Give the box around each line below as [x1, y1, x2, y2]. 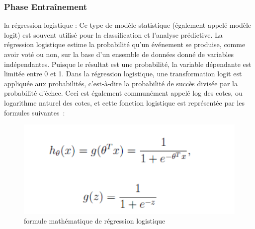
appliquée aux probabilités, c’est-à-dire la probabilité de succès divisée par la [4, 78, 238, 88]
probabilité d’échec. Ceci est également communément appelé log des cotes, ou [4, 88, 243, 98]
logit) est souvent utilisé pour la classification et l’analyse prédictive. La [4, 29, 223, 40]
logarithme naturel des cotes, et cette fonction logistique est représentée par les [4, 97, 245, 108]
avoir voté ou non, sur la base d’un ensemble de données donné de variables [4, 49, 234, 59]
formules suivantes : [4, 107, 65, 117]
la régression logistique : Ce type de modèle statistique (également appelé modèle [4, 20, 252, 30]
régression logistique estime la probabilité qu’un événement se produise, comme [4, 39, 246, 50]
